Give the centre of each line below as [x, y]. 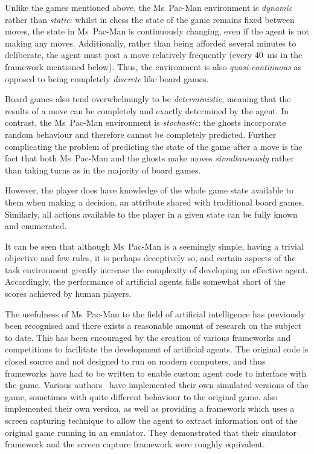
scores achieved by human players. [68, 293]
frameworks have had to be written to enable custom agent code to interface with [156, 373]
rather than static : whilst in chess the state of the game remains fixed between [150, 19]
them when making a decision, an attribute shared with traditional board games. [155, 202]
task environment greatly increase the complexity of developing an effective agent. [156, 269]
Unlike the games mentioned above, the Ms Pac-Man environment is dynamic [149, 7]
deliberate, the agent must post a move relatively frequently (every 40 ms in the [154, 55]
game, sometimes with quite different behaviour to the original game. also [141, 396]
